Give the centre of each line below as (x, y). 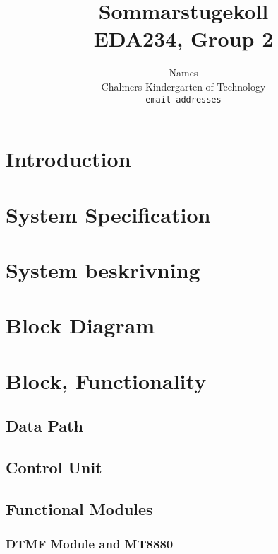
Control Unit (54, 467)
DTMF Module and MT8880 (90, 544)
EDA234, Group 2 (183, 39)
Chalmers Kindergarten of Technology (183, 86)
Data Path (44, 426)
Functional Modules (79, 508)
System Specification (108, 214)
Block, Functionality (106, 380)
